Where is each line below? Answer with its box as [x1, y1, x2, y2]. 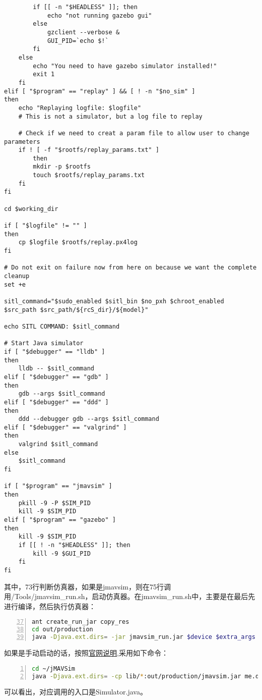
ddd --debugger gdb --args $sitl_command [18, 415, 159, 423]
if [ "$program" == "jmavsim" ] [4, 482, 112, 490]
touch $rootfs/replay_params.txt [33, 172, 145, 179]
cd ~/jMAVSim [32, 665, 75, 672]
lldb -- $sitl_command [18, 365, 94, 372]
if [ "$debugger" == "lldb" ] [4, 348, 105, 355]
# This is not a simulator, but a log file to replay [18, 113, 203, 120]
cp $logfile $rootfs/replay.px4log [18, 239, 138, 246]
